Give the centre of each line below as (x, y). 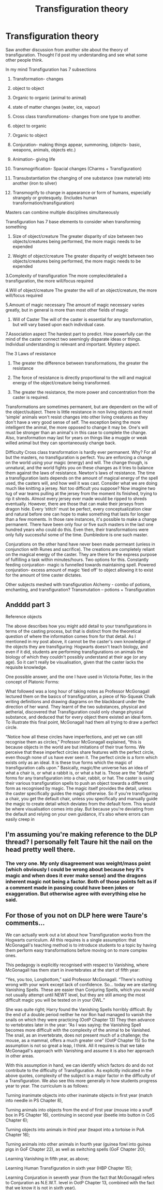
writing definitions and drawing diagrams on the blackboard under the (75, 701)
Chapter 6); (17, 1120)
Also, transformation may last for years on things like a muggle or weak (76, 437)
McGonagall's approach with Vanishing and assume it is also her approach (80, 1050)
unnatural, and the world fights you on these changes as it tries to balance (80, 467)
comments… (25, 923)
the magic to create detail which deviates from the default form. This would (80, 804)
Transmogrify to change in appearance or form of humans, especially (82, 192)
